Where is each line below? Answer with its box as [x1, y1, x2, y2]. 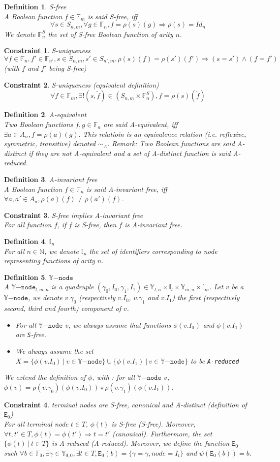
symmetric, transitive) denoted [4, 138, 96, 149]
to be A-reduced [190, 355, 239, 366]
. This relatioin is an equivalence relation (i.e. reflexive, [78, 128, 247, 139]
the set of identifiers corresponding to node [89, 246, 218, 256]
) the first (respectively [172, 292, 240, 303]
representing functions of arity [4, 255, 95, 266]
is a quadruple [51, 281, 94, 292]
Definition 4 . [4, 236, 47, 246]
